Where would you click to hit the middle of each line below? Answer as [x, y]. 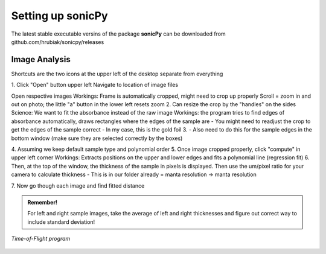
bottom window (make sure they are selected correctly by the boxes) [97, 138]
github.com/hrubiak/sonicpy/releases [58, 42]
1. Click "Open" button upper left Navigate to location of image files [94, 85]
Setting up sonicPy [59, 16]
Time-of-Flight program [41, 239]
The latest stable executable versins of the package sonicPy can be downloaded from [118, 34]
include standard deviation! [61, 222]
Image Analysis [41, 59]
